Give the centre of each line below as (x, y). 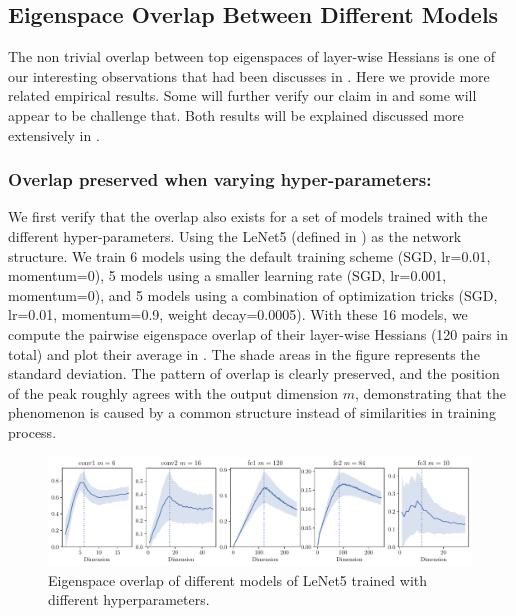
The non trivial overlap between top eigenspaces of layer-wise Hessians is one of (252, 56)
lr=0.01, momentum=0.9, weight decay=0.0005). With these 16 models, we (238, 314)
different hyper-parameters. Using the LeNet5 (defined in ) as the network (235, 235)
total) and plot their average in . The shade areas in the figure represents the (244, 353)
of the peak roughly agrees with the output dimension (173, 392)
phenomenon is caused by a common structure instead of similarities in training (252, 412)
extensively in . (54, 134)
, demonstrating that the (431, 392)
